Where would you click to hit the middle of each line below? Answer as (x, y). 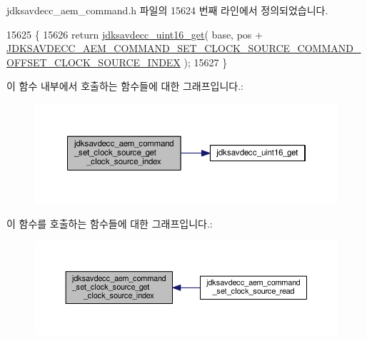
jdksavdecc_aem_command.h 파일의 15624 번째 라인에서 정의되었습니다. (167, 10)
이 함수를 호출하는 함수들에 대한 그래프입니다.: (110, 223)
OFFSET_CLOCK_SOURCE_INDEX (94, 62)
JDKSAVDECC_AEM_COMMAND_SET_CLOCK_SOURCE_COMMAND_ (184, 48)
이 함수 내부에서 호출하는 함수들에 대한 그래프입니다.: (125, 86)
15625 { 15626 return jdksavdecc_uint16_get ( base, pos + (135, 34)
